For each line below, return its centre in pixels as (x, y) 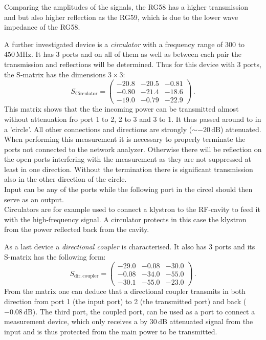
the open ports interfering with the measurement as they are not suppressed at (128, 159)
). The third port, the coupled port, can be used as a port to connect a (144, 311)
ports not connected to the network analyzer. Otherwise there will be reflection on (133, 149)
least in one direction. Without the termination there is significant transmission (129, 169)
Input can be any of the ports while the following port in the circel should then (128, 189)
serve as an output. (34, 199)
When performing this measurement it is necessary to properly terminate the (125, 139)
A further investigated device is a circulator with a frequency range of (114, 44)
